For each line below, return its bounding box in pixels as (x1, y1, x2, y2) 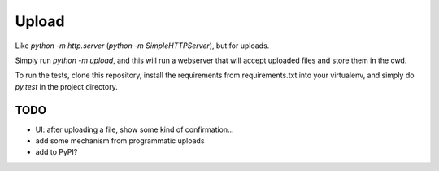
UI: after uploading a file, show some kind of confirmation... (35, 125, 235, 134)
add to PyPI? (35, 147, 78, 157)
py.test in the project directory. (15, 81, 118, 91)
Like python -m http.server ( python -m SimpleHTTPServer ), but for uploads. (15, 41, 270, 50)
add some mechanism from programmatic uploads (35, 136, 205, 146)
